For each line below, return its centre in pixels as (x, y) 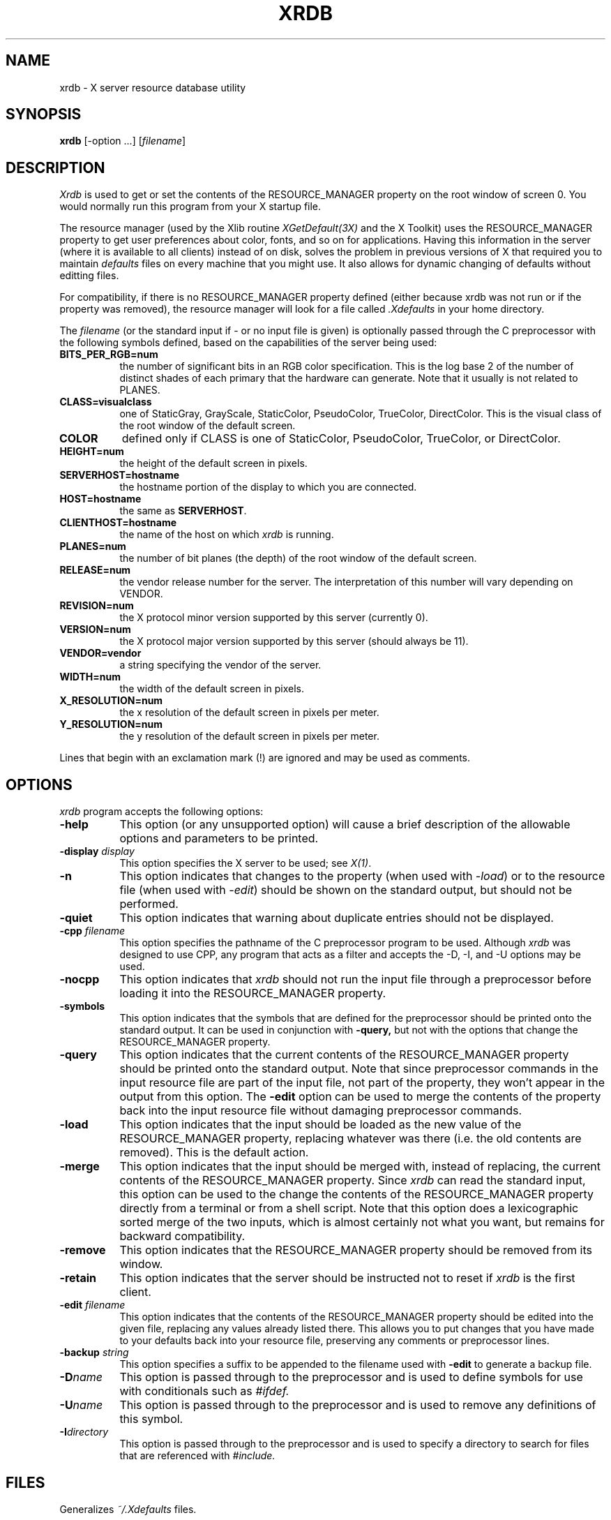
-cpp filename (92, 931)
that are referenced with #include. (197, 1456)
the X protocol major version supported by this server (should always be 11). (294, 641)
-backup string (94, 1353)
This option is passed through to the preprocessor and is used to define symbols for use (351, 1377)
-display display (97, 851)
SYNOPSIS (44, 114)
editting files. (89, 276)
